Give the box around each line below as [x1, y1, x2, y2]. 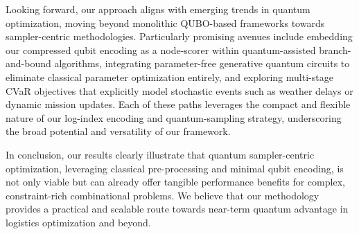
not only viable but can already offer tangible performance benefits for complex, [6, 174, 345, 189]
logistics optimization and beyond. [6, 215, 151, 229]
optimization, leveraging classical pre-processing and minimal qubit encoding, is [6, 161, 344, 175]
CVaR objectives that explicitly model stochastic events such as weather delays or [6, 83, 353, 98]
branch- [319, 42, 351, 57]
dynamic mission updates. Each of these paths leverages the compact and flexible [6, 97, 351, 111]
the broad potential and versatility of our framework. [6, 124, 231, 138]
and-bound [6, 56, 51, 71]
